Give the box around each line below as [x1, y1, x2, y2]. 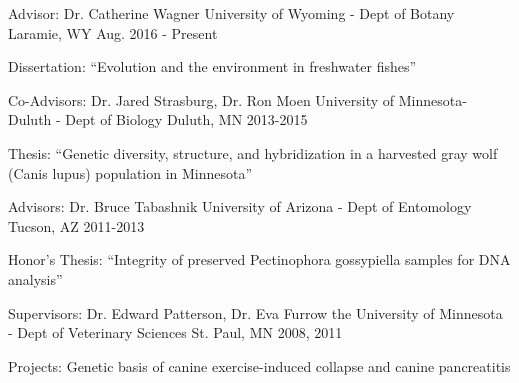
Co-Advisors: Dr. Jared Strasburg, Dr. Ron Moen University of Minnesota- [8, 89, 467, 110]
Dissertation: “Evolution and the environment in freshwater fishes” [8, 56, 417, 77]
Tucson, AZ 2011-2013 [8, 215, 145, 236]
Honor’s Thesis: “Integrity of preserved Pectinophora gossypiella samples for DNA [8, 249, 511, 270]
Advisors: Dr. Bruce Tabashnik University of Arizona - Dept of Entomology [8, 196, 472, 217]
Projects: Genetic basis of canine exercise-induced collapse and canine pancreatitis [8, 355, 511, 376]
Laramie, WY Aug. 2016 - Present [8, 22, 218, 43]
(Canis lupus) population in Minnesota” [8, 162, 253, 183]
